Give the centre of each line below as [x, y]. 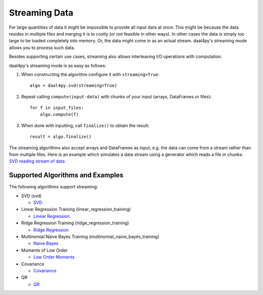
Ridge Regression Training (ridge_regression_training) [75, 223]
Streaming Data [41, 13]
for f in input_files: [57, 108]
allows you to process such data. [42, 47]
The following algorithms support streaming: [54, 187]
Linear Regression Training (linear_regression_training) [76, 209]
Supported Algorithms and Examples [66, 175]
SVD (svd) [31, 196]
